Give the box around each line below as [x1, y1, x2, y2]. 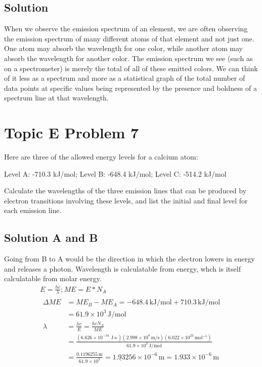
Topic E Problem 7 [4, 122, 139, 143]
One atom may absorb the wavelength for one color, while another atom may [4, 43, 243, 54]
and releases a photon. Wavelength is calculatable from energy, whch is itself [4, 263, 241, 274]
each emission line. [4, 205, 62, 216]
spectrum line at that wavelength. [4, 92, 109, 103]
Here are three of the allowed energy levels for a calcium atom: [4, 151, 198, 162]
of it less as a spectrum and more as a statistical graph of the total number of [4, 73, 245, 83]
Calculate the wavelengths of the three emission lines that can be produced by [4, 185, 247, 196]
